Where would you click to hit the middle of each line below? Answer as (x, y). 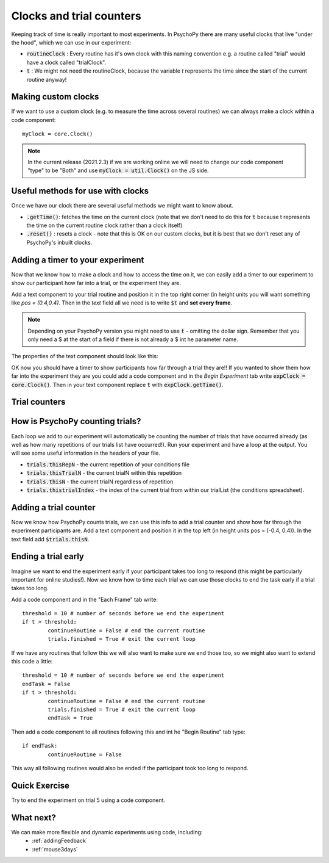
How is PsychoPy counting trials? (76, 421)
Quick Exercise (40, 785)
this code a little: (32, 662)
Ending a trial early (48, 556)
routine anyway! (47, 79)
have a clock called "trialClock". (66, 62)
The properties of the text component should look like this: (85, 356)
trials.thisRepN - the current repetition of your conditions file (108, 464)
